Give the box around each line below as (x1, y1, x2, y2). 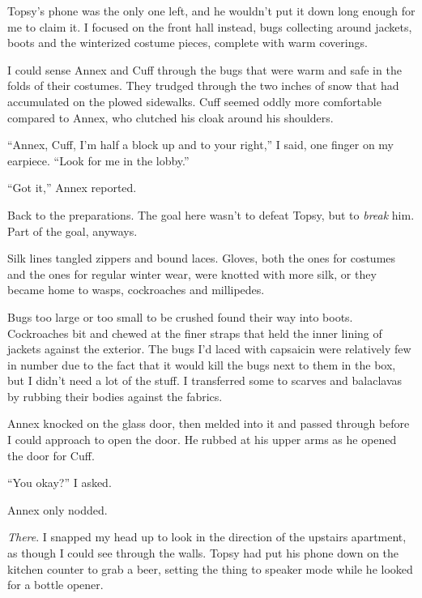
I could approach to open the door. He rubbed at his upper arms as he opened (7, 431, 397, 448)
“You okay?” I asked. (7, 474, 112, 491)
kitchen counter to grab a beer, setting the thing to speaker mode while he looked (7, 560, 413, 577)
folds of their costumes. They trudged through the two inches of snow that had (7, 77, 399, 94)
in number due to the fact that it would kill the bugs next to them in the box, (7, 356, 396, 373)
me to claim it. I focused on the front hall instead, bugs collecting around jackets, (7, 18, 412, 35)
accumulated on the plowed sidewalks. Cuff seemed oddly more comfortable (7, 92, 382, 109)
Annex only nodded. (7, 501, 108, 518)
